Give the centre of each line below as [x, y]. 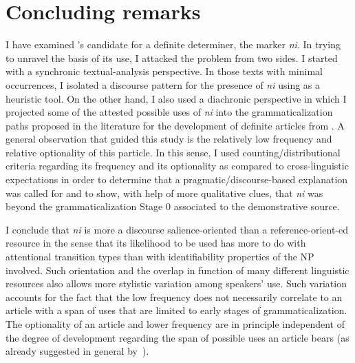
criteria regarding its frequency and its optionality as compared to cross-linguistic [177, 166]
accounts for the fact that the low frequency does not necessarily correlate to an [174, 297]
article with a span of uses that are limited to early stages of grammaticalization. [176, 310]
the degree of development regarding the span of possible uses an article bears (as [177, 337]
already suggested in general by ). [77, 351]
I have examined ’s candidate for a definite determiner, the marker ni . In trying [173, 44]
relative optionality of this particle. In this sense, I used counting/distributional [173, 152]
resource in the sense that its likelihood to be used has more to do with [156, 243]
